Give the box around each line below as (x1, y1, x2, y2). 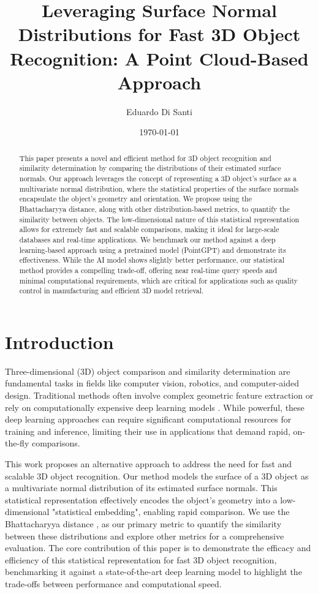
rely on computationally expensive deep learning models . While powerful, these (5, 400, 305, 413)
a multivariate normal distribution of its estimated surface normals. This (5, 481, 278, 494)
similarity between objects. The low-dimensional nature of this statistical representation (19, 214, 300, 224)
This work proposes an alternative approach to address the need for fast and (5, 457, 292, 470)
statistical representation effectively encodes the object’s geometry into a (5, 493, 278, 506)
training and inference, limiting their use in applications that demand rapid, (5, 424, 290, 437)
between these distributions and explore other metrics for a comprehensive (5, 529, 284, 542)
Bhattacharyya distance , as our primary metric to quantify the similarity (5, 517, 282, 530)
